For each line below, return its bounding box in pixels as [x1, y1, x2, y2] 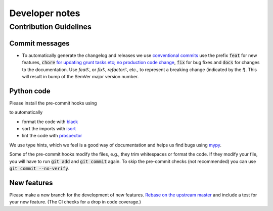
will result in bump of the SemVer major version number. [22, 73, 139, 79]
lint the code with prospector [22, 133, 82, 139]
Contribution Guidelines [9, 22, 92, 31]
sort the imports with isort [22, 125, 76, 131]
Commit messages [9, 39, 70, 47]
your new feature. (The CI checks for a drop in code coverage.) [9, 199, 142, 205]
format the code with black [22, 119, 78, 125]
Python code [9, 86, 51, 95]
